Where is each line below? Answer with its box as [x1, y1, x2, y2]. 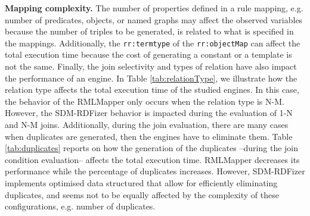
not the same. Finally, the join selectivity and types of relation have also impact [5, 60, 297, 73]
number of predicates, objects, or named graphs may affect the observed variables [5, 13, 303, 26]
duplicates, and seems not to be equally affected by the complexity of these [5, 188, 279, 201]
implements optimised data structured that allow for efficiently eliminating [5, 176, 278, 189]
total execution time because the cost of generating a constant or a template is [5, 48, 292, 61]
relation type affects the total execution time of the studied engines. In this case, [5, 83, 299, 96]
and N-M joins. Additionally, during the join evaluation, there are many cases [5, 118, 289, 130]
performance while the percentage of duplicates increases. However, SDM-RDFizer [5, 165, 305, 177]
